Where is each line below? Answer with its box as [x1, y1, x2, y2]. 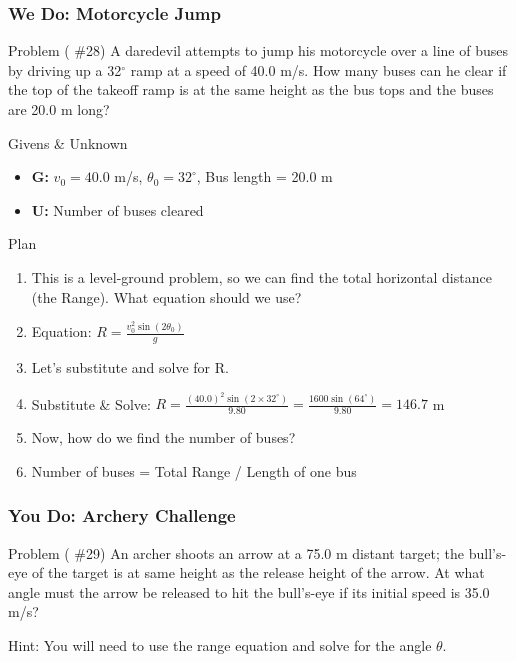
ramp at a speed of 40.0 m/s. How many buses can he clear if [130, 59, 507, 80]
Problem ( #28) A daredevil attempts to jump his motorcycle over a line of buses [8, 40, 508, 61]
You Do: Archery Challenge [8, 503, 236, 528]
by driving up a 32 [8, 59, 122, 80]
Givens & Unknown [8, 132, 128, 153]
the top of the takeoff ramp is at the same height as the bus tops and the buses [8, 79, 494, 100]
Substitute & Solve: [31, 393, 151, 414]
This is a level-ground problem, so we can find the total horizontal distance [31, 266, 492, 287]
